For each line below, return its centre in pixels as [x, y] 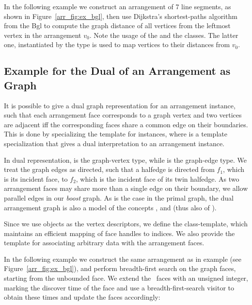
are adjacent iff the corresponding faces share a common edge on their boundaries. [126, 124]
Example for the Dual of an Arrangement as [117, 71]
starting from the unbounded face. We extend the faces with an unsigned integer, [126, 278]
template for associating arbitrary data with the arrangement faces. [104, 243]
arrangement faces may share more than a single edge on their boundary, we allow [126, 188]
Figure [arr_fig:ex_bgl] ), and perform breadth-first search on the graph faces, [120, 268]
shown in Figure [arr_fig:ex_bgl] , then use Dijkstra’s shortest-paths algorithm [121, 16]
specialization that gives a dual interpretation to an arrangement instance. [114, 143]
